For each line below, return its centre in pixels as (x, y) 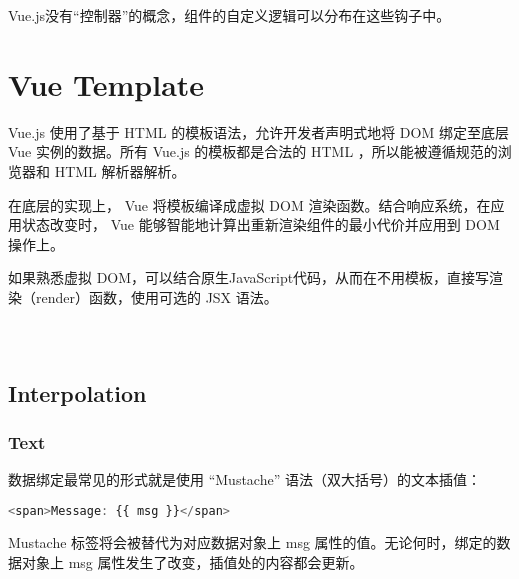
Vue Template (106, 83)
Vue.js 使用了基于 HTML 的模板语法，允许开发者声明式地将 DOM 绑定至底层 (258, 131)
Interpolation (77, 392)
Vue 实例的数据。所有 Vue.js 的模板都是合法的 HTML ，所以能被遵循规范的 (253, 151)
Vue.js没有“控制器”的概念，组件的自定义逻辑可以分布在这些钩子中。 (229, 15)
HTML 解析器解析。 (120, 170)
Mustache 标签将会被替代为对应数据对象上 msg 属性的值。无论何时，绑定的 (252, 541)
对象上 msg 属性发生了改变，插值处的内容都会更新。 (192, 561)
